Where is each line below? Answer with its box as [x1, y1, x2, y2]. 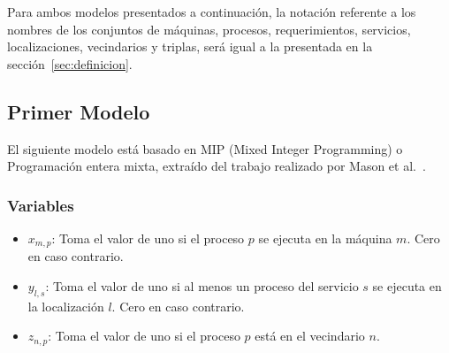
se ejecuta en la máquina [258, 228, 392, 247]
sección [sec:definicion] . [7, 54, 133, 73]
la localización [27, 296, 104, 315]
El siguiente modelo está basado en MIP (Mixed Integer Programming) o [7, 139, 403, 157]
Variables [7, 194, 74, 216]
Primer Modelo [7, 97, 150, 125]
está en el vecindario [255, 326, 365, 345]
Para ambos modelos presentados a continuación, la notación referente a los [7, 3, 416, 20]
